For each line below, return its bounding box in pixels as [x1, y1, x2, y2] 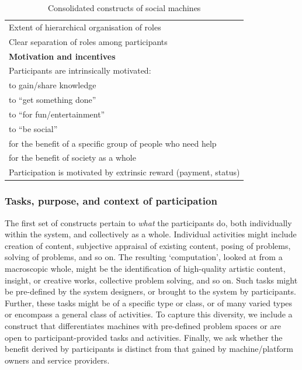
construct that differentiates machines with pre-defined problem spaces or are [5, 319, 282, 331]
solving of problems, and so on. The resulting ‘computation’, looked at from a [5, 251, 283, 263]
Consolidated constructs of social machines [48, 2, 201, 13]
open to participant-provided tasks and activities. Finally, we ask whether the [5, 331, 283, 343]
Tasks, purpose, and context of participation [5, 193, 217, 208]
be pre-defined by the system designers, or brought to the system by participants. [5, 285, 296, 298]
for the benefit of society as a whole [9, 151, 136, 164]
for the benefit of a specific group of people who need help [9, 137, 217, 149]
